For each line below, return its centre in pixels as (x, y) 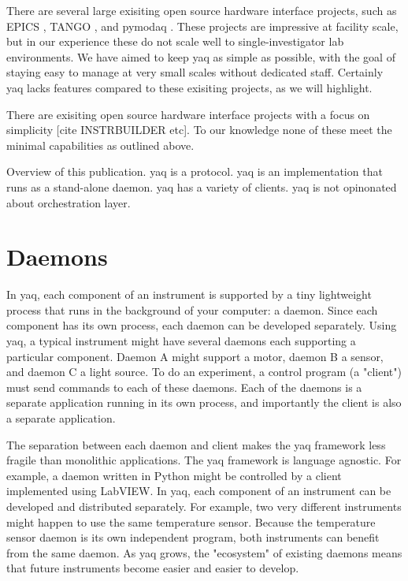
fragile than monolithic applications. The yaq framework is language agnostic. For (204, 460)
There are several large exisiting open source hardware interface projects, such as (202, 10)
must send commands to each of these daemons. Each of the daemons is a (184, 387)
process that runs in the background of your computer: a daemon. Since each (192, 309)
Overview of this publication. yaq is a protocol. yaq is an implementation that (195, 171)
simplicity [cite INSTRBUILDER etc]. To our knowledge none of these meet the (199, 130)
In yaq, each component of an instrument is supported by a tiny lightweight (189, 294)
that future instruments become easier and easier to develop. (153, 568)
